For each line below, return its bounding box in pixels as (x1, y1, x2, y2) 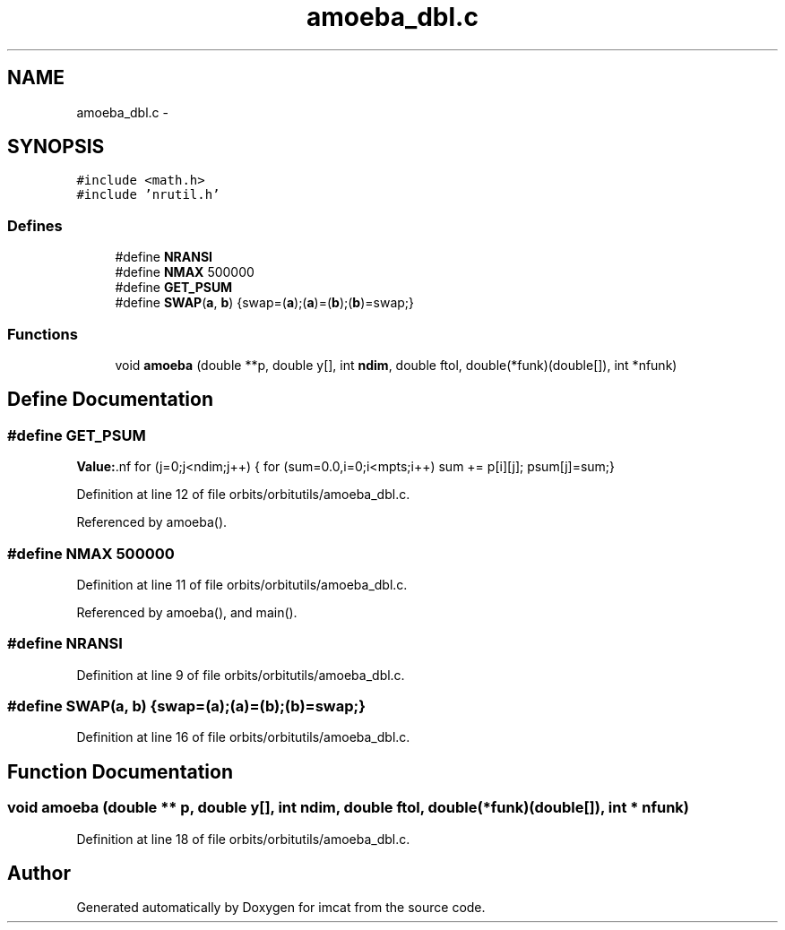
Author (7, 862, 71, 885)
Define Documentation (7, 388, 213, 411)
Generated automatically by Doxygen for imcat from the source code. (76, 900, 486, 916)
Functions (7, 324, 78, 343)
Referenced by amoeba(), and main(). (76, 604, 298, 620)
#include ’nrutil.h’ (76, 187, 220, 202)
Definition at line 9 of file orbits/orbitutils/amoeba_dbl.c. (76, 667, 405, 683)
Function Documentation (7, 760, 233, 783)
